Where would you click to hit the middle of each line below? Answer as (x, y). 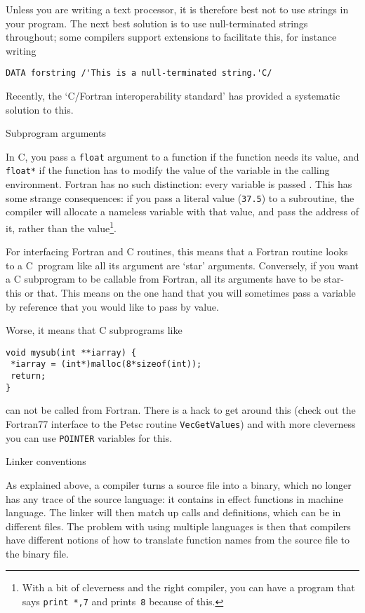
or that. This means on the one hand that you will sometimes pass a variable (190, 292)
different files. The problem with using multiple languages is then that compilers (178, 526)
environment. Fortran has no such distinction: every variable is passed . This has (179, 184)
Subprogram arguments (56, 133)
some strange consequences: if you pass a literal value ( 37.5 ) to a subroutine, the (180, 197)
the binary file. (37, 553)
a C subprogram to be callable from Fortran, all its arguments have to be (164, 279)
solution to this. (40, 109)
